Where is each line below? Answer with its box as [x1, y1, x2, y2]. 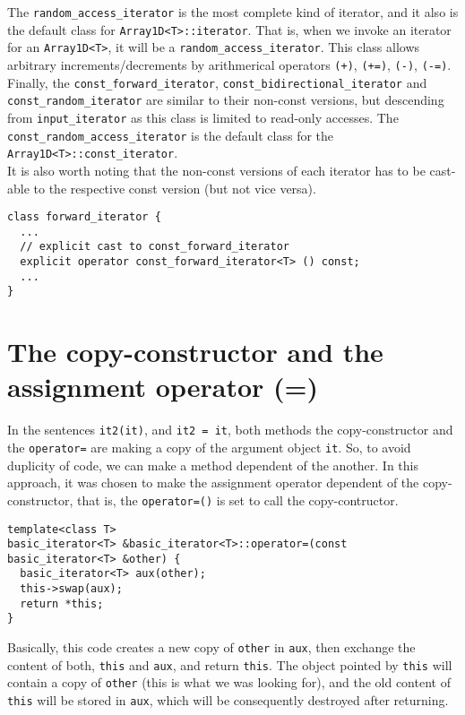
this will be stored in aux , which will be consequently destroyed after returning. [7, 691, 449, 710]
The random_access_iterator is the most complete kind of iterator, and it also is [7, 3, 459, 21]
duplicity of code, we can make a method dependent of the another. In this [7, 455, 419, 474]
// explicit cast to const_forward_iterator [20, 240, 289, 254]
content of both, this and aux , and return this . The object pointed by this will [7, 655, 452, 674]
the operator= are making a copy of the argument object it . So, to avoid [7, 438, 411, 456]
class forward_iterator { [7, 211, 161, 224]
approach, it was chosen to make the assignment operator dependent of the [7, 473, 419, 492]
